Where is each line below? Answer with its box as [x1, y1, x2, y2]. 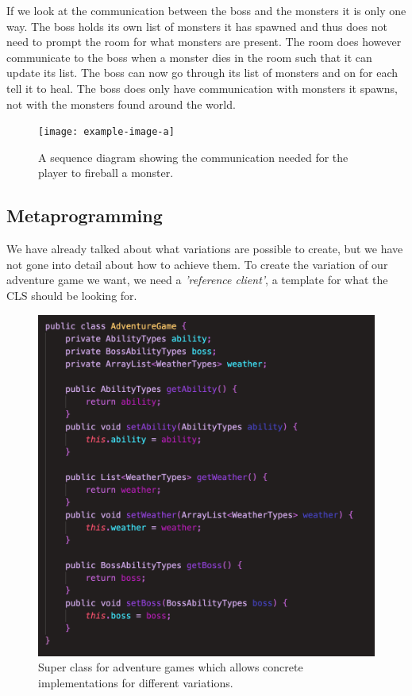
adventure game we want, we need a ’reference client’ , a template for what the [6, 271, 388, 288]
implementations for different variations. [38, 674, 233, 690]
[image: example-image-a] [38, 126, 175, 138]
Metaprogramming [6, 203, 163, 228]
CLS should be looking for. [6, 286, 137, 303]
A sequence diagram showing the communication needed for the [38, 148, 348, 165]
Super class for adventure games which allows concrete [38, 659, 303, 675]
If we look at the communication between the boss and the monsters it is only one [6, 2, 406, 18]
